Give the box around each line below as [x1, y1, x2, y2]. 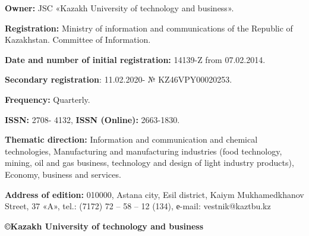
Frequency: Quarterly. [5, 93, 90, 105]
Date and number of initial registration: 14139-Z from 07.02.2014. [5, 53, 266, 65]
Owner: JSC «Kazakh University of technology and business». [5, 2, 234, 14]
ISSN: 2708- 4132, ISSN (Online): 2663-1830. [5, 113, 180, 125]
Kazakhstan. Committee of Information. [5, 33, 151, 46]
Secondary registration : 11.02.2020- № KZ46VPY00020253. [5, 73, 232, 86]
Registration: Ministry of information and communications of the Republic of [5, 21, 293, 34]
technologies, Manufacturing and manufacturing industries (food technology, [5, 144, 282, 157]
